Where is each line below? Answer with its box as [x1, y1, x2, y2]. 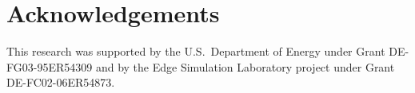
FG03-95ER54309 [6, 58, 93, 75]
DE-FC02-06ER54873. [6, 74, 115, 91]
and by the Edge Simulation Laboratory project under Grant [95, 58, 395, 75]
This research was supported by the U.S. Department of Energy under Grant [6, 43, 385, 60]
